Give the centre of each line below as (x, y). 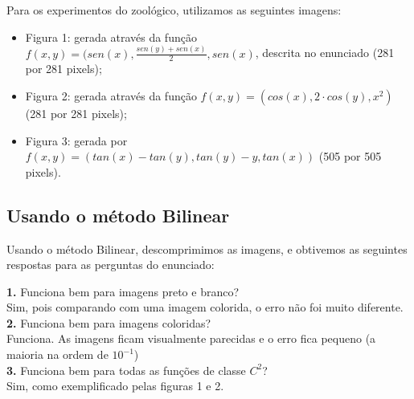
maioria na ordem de (57, 354)
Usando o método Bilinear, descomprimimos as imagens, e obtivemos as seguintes (207, 248)
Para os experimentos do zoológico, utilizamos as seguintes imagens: (174, 10)
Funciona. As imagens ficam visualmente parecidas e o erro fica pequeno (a (191, 338)
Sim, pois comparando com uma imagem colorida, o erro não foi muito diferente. (205, 307)
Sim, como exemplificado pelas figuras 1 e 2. (115, 386)
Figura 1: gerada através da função (111, 37)
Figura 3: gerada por (76, 140)
